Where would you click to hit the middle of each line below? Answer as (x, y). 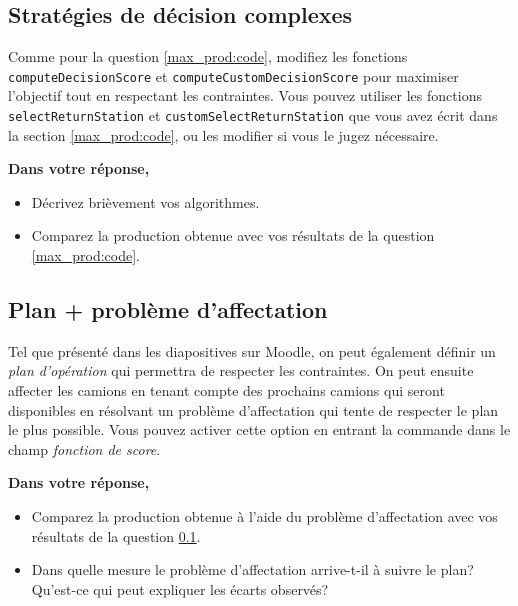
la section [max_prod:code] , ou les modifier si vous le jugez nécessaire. (223, 134)
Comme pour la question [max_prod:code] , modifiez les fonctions (208, 56)
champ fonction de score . (84, 448)
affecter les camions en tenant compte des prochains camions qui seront (226, 390)
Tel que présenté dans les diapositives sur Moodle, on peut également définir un (252, 350)
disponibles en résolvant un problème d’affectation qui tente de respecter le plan (253, 409)
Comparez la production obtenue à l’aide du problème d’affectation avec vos (264, 516)
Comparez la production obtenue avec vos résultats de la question (233, 235)
